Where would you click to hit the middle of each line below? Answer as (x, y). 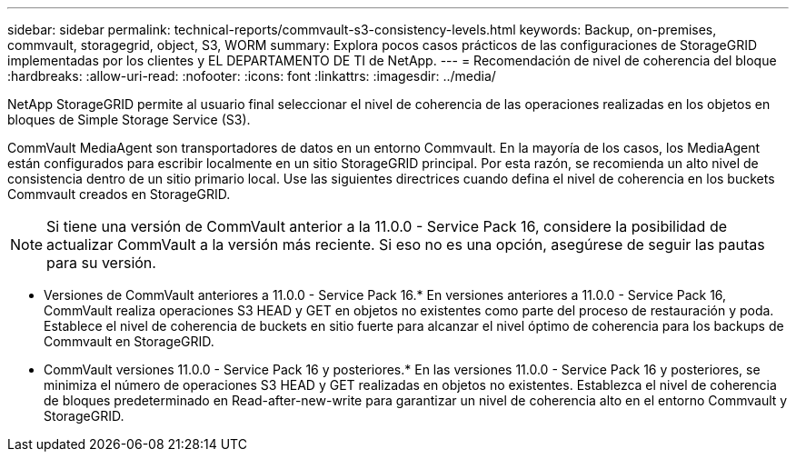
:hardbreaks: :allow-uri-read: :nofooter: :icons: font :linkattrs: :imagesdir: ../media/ (252, 76)
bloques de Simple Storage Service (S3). (129, 120)
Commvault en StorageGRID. (129, 341)
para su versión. (101, 263)
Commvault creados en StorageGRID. (119, 194)
